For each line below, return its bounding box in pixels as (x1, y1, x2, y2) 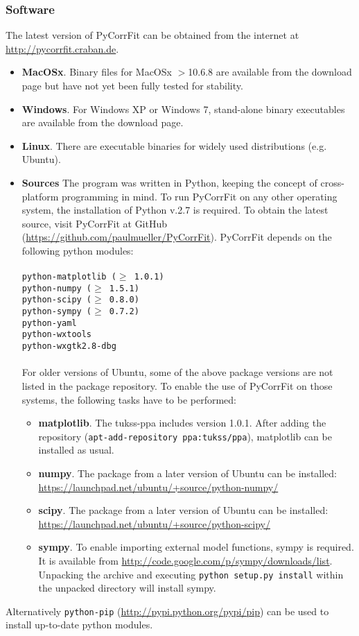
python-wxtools (21, 329, 92, 340)
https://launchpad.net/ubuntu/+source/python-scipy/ (38, 516, 270, 531)
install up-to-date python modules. (6, 617, 153, 632)
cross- (320, 175, 344, 189)
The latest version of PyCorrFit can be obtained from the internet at (6, 28, 299, 42)
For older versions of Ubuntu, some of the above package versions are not (21, 365, 333, 379)
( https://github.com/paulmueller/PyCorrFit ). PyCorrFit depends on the (21, 230, 332, 244)
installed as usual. (38, 442, 114, 457)
